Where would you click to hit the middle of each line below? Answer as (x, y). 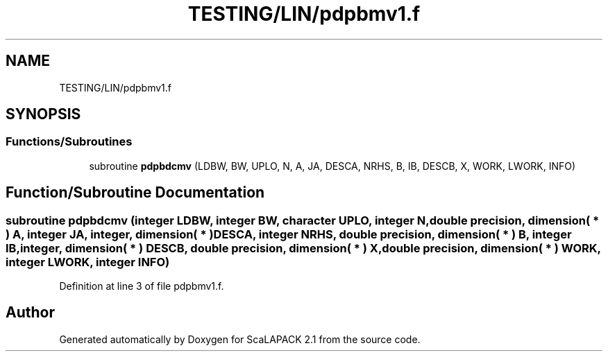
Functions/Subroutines (69, 142)
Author (30, 313)
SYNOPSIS (43, 114)
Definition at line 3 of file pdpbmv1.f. (142, 286)
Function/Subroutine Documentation (135, 193)
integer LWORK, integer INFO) (88, 262)
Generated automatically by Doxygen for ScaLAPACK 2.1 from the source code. (240, 339)
